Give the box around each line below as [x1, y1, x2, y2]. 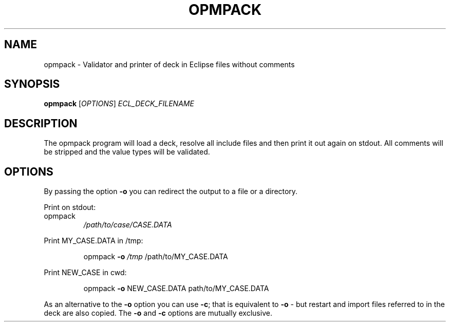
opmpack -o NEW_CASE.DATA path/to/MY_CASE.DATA [83, 284, 269, 293]
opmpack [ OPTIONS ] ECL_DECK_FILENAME [44, 99, 194, 108]
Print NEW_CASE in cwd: [44, 268, 127, 277]
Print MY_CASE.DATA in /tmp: [44, 236, 143, 245]
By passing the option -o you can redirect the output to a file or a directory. [44, 187, 298, 196]
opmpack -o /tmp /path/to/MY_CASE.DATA [83, 252, 228, 261]
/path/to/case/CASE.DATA [83, 220, 172, 229]
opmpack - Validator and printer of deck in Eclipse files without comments [44, 60, 295, 69]
